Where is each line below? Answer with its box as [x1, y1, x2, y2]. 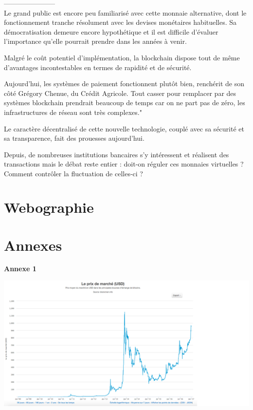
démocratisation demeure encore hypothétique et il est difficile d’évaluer [4, 26, 218, 37]
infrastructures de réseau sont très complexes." [4, 107, 142, 117]
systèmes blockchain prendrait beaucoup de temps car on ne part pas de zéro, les [4, 97, 245, 108]
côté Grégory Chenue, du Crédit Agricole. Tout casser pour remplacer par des [4, 88, 236, 98]
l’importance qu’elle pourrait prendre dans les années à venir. [4, 36, 187, 46]
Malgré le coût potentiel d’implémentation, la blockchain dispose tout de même [4, 52, 240, 62]
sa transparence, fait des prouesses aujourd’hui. [4, 133, 145, 143]
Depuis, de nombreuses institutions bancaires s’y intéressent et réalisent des [4, 149, 229, 159]
